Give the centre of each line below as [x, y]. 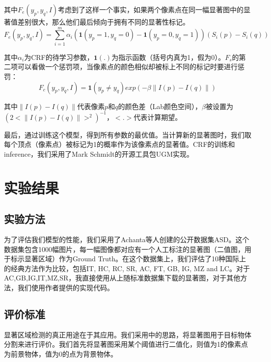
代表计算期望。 [158, 117]
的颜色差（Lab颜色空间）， [160, 106]
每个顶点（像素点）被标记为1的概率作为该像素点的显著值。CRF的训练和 [120, 144]
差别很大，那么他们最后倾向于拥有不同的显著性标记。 [103, 22]
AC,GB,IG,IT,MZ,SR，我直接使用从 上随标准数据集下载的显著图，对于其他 [122, 278]
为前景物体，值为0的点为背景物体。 [61, 353]
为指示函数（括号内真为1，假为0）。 [168, 57]
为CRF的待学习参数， [59, 57]
